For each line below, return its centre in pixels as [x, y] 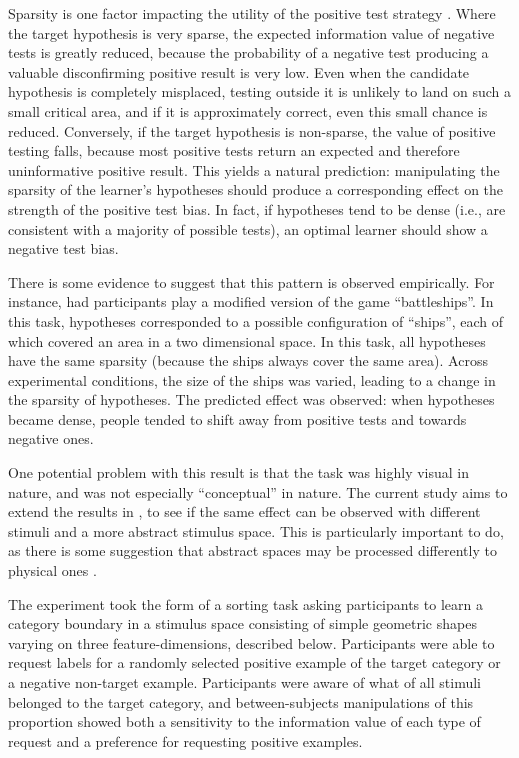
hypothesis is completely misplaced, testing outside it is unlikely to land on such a [260, 91]
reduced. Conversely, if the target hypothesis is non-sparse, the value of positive [252, 130]
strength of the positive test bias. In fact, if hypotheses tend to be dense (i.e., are [257, 208]
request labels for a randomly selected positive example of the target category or [254, 662]
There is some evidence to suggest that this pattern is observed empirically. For [251, 281]
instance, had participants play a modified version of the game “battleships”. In [251, 301]
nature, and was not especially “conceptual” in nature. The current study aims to [258, 491]
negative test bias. [63, 248]
